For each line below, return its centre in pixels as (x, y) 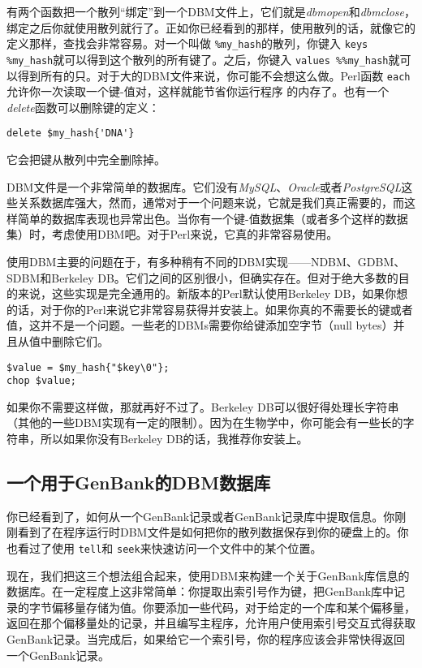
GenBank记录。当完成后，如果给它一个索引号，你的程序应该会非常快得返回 (206, 639)
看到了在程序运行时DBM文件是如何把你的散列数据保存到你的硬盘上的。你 (213, 532)
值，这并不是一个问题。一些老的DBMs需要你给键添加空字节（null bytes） (200, 325)
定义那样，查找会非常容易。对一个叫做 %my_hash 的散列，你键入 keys (187, 43)
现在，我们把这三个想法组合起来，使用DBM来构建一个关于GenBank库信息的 (208, 575)
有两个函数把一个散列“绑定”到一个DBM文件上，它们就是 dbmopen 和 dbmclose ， (211, 11)
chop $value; (41, 381)
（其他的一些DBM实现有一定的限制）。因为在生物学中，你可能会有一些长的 (205, 422)
